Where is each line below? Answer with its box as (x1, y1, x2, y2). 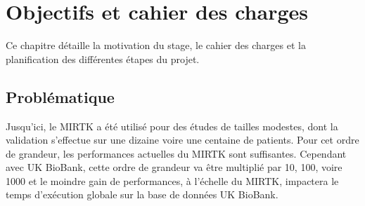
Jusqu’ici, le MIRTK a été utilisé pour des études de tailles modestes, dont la (6, 118, 338, 133)
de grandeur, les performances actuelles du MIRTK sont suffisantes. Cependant (6, 146, 347, 160)
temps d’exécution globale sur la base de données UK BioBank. (6, 187, 278, 202)
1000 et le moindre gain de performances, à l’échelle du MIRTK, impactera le (6, 173, 339, 188)
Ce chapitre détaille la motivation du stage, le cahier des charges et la (6, 38, 306, 53)
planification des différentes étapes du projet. (6, 51, 200, 66)
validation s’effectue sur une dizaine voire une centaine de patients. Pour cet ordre (6, 132, 359, 147)
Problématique (6, 85, 115, 107)
